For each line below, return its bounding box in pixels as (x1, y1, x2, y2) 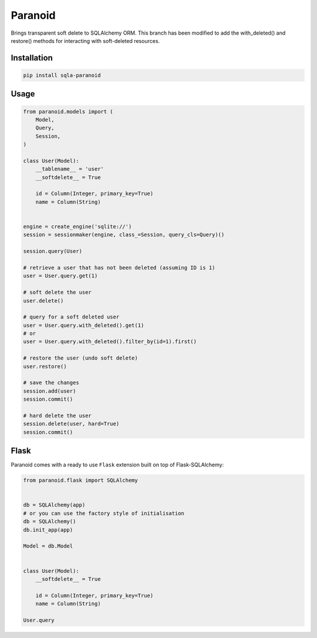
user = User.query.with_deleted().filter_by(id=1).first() (23, 338, 197, 345)
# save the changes (23, 380, 79, 386)
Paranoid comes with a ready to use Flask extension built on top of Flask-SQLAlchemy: (11, 461, 224, 468)
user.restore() (23, 363, 67, 370)
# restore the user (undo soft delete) (23, 355, 138, 361)
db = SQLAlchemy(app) (23, 502, 86, 508)
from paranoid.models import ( (23, 108, 114, 115)
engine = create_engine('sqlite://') (23, 223, 132, 230)
